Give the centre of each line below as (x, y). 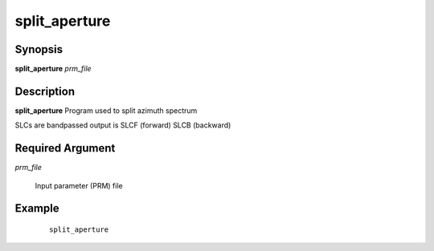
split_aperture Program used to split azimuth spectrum (106, 110)
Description (45, 91)
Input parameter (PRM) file (79, 185)
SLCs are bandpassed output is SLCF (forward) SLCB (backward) (123, 125)
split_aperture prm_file (53, 69)
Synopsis (39, 49)
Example (37, 208)
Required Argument (65, 148)
